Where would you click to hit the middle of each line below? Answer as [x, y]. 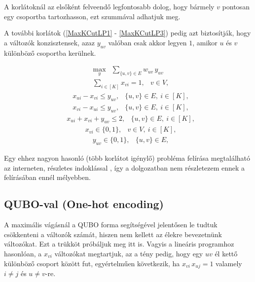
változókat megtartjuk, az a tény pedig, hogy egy [129, 253]
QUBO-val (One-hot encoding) [84, 204]
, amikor [205, 42]
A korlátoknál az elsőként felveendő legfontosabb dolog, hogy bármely [109, 6]
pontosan [236, 6]
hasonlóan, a [23, 253]
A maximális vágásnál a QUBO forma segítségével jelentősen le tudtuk [111, 225]
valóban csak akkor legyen [147, 42]
